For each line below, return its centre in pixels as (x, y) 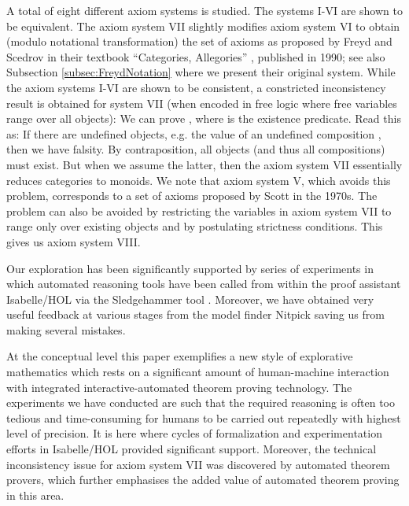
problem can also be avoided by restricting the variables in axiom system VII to (199, 211)
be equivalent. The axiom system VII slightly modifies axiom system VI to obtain (203, 26)
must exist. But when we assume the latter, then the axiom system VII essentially (204, 164)
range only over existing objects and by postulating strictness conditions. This (195, 226)
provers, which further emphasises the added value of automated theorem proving (203, 480)
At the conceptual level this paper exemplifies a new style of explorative (180, 356)
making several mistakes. (66, 329)
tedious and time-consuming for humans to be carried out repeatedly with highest (204, 417)
